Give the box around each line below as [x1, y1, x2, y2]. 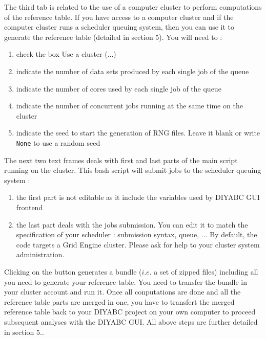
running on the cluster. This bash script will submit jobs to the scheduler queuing [4, 165, 261, 175]
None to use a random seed [16, 137, 100, 148]
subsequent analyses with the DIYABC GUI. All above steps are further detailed [4, 316, 258, 327]
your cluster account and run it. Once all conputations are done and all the [4, 286, 241, 297]
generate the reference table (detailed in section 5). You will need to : [4, 31, 222, 42]
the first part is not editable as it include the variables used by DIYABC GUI [16, 192, 260, 202]
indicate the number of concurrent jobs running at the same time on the [16, 100, 243, 111]
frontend [16, 201, 43, 212]
